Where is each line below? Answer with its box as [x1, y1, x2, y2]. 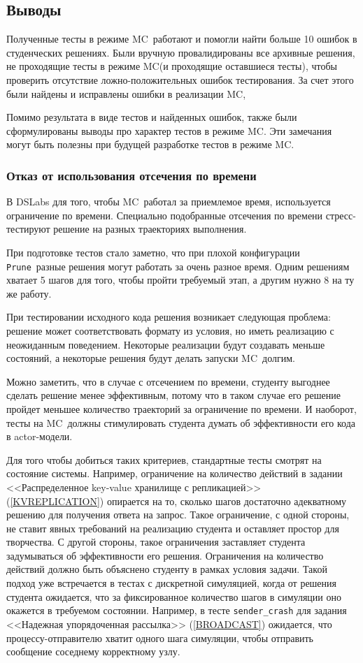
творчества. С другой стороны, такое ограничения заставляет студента [6, 534, 306, 549]
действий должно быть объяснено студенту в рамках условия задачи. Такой [6, 562, 327, 576]
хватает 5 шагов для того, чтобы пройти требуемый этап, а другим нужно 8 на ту [6, 272, 355, 287]
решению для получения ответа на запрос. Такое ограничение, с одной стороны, [6, 507, 350, 522]
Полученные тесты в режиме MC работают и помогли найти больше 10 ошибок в [6, 31, 357, 46]
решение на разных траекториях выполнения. [53, 221, 247, 236]
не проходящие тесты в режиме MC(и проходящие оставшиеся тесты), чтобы [6, 59, 337, 73]
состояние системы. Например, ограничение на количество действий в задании [6, 466, 343, 481]
